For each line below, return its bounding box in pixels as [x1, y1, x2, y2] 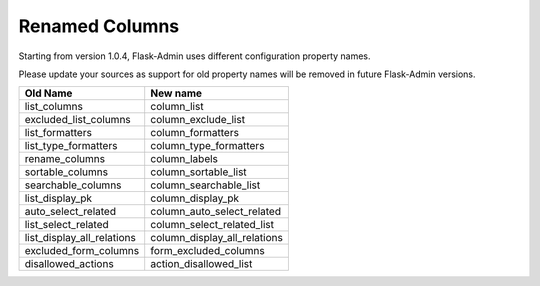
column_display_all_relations [150, 231, 284, 245]
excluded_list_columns [24, 113, 132, 127]
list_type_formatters [24, 139, 118, 153]
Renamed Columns [18, 15, 180, 37]
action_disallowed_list [150, 257, 253, 271]
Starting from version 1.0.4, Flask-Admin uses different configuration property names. [18, 50, 371, 62]
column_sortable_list [150, 165, 247, 179]
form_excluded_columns [150, 244, 265, 258]
